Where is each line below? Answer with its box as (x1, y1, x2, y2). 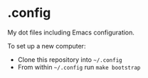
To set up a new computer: (7, 41, 86, 50)
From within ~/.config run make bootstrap (17, 63, 141, 71)
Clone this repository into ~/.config (17, 55, 122, 64)
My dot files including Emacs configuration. (7, 28, 135, 37)
